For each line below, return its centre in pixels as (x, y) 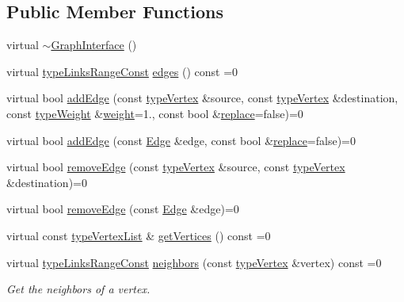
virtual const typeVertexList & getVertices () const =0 (139, 235)
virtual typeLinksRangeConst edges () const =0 (122, 71)
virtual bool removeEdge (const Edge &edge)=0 (123, 209)
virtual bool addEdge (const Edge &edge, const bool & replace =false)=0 (181, 140)
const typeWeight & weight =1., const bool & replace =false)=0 (155, 113)
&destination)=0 (47, 182)
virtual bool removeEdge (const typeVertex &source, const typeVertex (176, 167)
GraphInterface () (94, 45)
